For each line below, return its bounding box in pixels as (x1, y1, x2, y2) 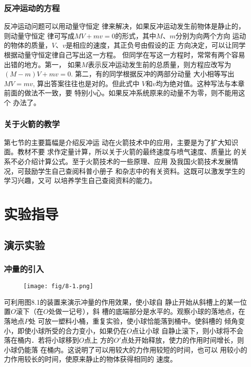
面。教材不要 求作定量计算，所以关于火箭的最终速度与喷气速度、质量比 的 (4, 147, 241, 157)
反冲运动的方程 (4, 1, 60, 14)
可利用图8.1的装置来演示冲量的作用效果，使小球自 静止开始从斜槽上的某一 (4, 296, 240, 307)
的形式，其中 (115, 30, 156, 40)
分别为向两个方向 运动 (175, 30, 246, 40)
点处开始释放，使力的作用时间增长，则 (121, 335, 244, 345)
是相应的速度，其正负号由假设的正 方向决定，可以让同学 (65, 40, 246, 50)
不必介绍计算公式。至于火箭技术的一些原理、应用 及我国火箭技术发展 (10, 156, 232, 166)
